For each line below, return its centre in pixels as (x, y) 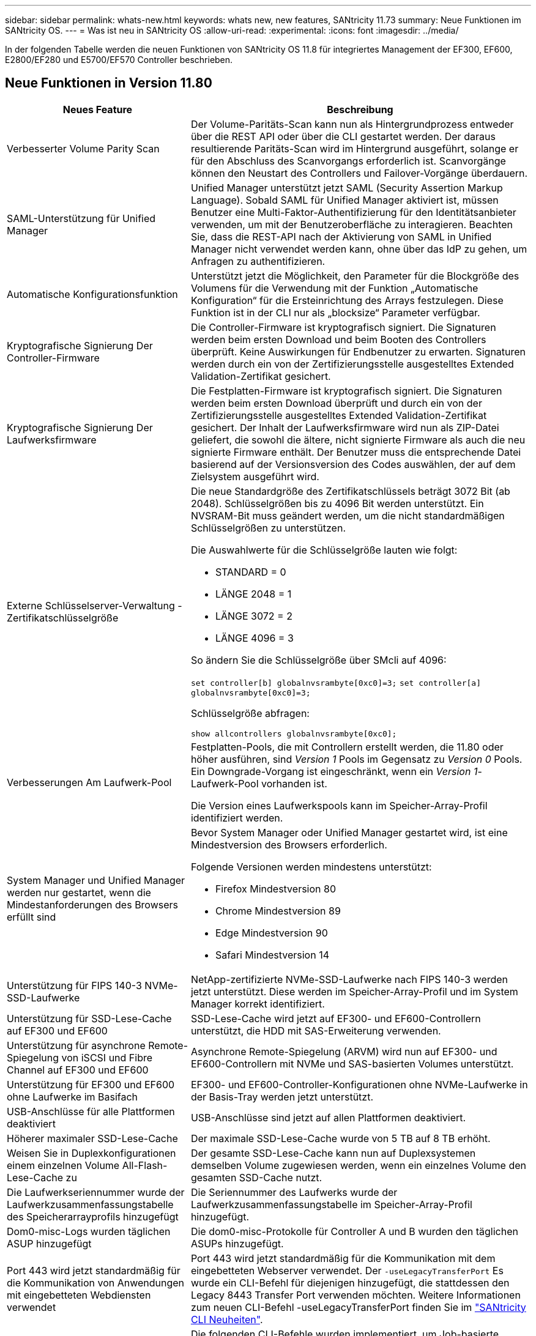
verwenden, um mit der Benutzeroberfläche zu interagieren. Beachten (352, 224)
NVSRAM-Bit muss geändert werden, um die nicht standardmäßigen (348, 515)
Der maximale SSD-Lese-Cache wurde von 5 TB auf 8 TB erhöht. (341, 1138)
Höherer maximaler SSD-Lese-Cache (92, 1138)
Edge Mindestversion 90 (271, 933)
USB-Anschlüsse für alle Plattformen (91, 1111)
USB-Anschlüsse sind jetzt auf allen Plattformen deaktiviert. (328, 1117)
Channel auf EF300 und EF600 (78, 1070)
